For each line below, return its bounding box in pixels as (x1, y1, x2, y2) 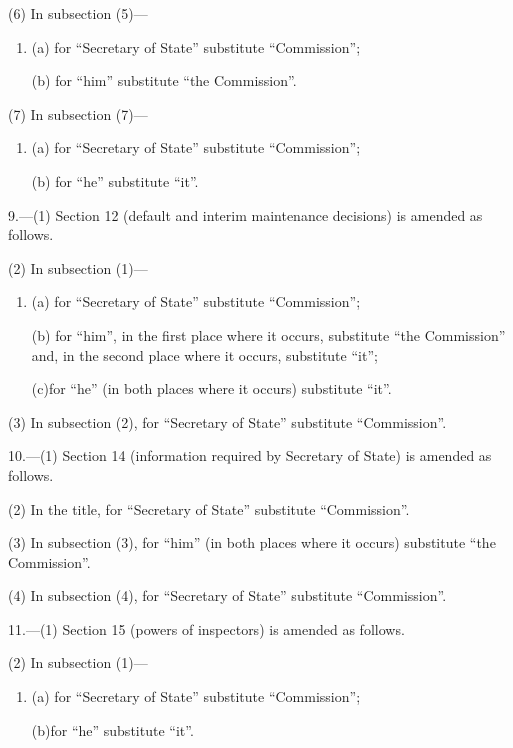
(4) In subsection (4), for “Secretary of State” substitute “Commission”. (8, 585, 447, 606)
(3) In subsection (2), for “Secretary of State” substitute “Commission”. (8, 411, 447, 432)
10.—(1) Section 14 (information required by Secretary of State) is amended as (8, 445, 492, 466)
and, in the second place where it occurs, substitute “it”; (31, 344, 378, 365)
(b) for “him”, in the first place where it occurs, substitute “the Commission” (31, 324, 506, 345)
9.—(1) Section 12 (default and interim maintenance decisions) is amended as (8, 204, 483, 225)
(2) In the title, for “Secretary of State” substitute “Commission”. (8, 498, 410, 519)
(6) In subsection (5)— (8, 3, 148, 23)
